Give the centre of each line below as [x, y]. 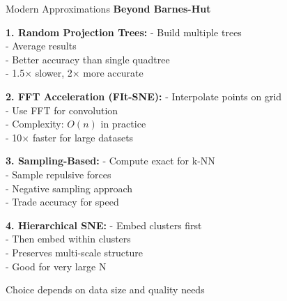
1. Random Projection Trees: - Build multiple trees [124, 32]
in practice [123, 124]
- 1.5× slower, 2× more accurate [75, 73]
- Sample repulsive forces [59, 174]
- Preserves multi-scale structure [75, 252]
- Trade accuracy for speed [62, 202]
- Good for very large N [56, 266]
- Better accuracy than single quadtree [88, 59]
